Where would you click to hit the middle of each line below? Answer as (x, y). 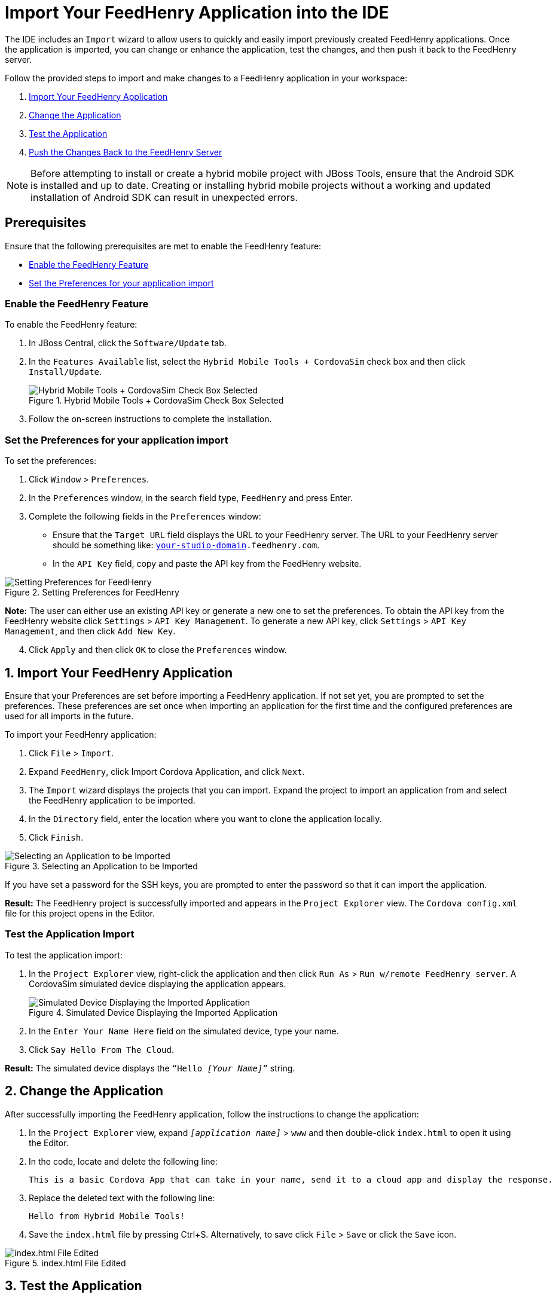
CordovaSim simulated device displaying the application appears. (158, 984)
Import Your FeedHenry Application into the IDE (197, 13)
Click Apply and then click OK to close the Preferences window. (158, 650)
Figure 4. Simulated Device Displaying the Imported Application (153, 1012)
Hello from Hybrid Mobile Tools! (107, 1216)
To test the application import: (64, 955)
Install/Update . (65, 372)
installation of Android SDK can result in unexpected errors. (164, 197)
